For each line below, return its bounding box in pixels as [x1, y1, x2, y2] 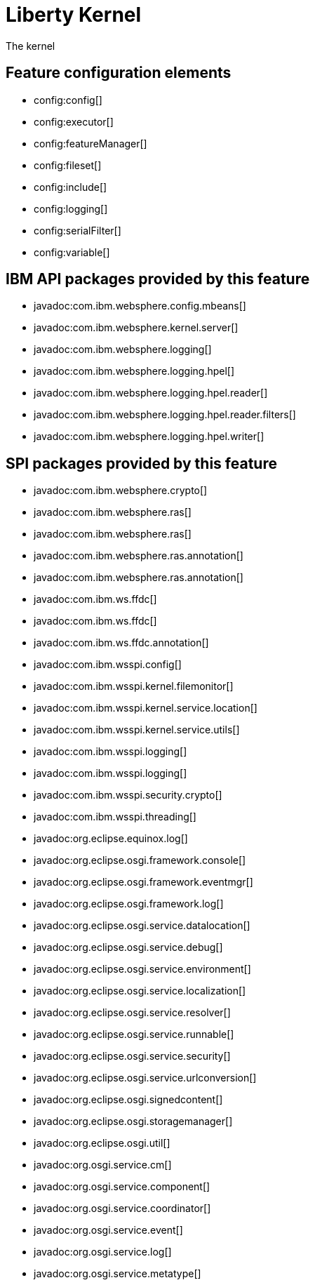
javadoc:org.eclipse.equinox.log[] [34, 832, 188, 845]
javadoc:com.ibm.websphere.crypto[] [34, 484, 208, 497]
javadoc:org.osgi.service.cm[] [34, 1159, 172, 1171]
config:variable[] [34, 246, 110, 258]
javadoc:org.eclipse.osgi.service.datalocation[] [34, 919, 250, 932]
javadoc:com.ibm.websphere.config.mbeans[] [34, 300, 246, 312]
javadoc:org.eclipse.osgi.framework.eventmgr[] [34, 876, 253, 888]
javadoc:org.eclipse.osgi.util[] [34, 1137, 170, 1150]
